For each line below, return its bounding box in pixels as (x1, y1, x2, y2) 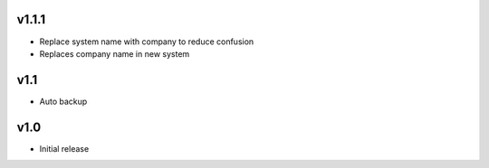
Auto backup (39, 96, 88, 107)
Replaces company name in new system (39, 48, 190, 59)
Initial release (39, 143, 90, 154)
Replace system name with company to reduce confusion (39, 36, 254, 47)
